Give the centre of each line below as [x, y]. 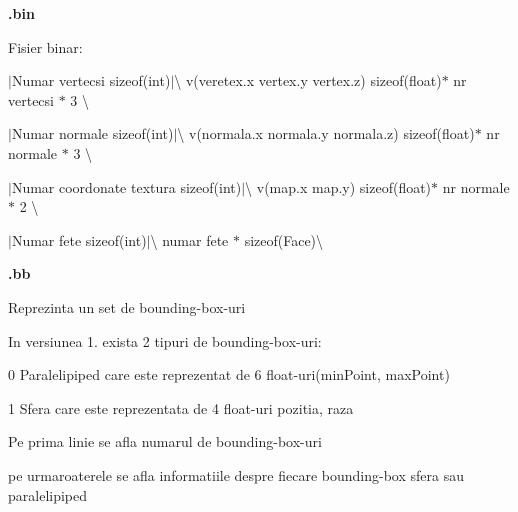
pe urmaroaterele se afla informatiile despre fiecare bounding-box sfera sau [236, 474]
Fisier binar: [45, 46]
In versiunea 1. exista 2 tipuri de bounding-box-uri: [165, 340]
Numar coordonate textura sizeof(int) [126, 186]
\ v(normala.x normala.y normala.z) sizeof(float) [326, 133]
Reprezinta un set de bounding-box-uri [127, 306]
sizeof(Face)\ [284, 239]
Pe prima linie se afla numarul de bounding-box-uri [165, 441]
